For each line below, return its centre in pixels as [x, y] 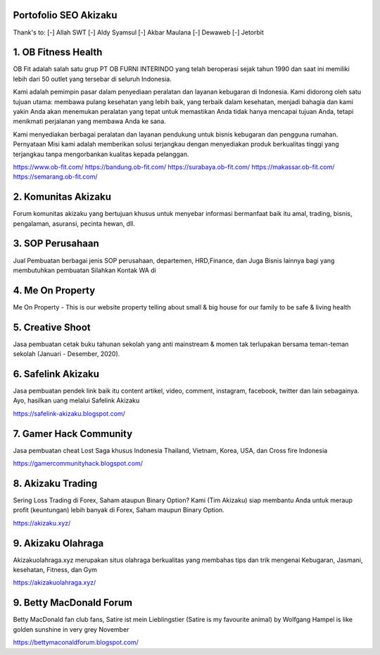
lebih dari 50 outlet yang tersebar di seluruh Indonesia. [92, 79]
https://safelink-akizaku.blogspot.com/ [69, 413]
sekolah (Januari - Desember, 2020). [66, 354]
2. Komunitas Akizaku [62, 197]
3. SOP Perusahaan [56, 244]
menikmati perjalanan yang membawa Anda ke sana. [90, 121]
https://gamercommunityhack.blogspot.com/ [78, 464]
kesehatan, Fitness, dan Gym [55, 570]
